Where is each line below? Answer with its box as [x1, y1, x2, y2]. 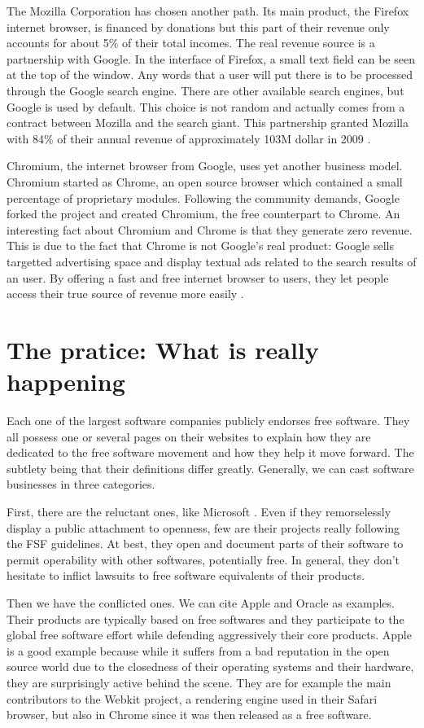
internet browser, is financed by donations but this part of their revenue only [7, 18, 390, 35]
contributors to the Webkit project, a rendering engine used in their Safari [7, 690, 378, 707]
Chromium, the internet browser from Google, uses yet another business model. [7, 157, 403, 174]
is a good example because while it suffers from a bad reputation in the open [7, 642, 390, 659]
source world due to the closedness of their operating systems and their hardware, [7, 658, 414, 675]
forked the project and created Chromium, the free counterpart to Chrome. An [7, 205, 400, 222]
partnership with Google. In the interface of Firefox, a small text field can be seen [7, 50, 415, 67]
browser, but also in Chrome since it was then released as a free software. [7, 706, 372, 723]
